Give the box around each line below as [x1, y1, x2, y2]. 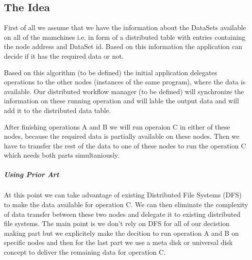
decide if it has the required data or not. [4, 50, 124, 61]
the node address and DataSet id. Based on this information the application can [4, 41, 242, 51]
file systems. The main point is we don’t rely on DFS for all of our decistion [4, 218, 230, 228]
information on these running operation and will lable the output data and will [4, 96, 239, 106]
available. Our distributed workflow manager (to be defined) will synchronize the [4, 86, 244, 96]
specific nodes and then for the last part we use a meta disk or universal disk [4, 237, 233, 247]
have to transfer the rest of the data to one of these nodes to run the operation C [4, 140, 246, 150]
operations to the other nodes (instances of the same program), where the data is [4, 77, 246, 87]
